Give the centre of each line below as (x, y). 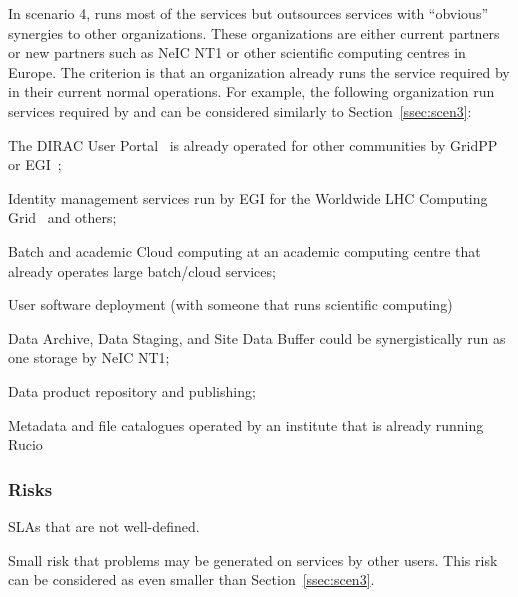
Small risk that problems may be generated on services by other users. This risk (253, 559)
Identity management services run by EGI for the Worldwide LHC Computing (248, 197)
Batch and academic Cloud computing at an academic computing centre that (244, 250)
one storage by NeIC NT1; (89, 357)
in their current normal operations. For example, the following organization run (251, 91)
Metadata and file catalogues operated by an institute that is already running (246, 424)
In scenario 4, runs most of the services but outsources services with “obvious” (248, 13)
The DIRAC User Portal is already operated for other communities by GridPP (253, 144)
